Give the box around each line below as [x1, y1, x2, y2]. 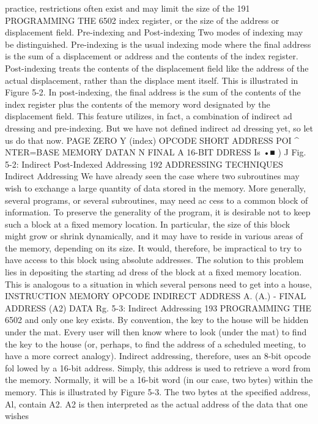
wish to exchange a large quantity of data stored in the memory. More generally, [5, 181, 306, 194]
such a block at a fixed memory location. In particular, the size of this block [5, 217, 290, 230]
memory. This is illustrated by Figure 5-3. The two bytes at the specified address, [5, 385, 311, 398]
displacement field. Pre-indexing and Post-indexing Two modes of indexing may [5, 26, 303, 39]
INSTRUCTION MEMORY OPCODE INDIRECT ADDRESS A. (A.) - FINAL [5, 289, 306, 302]
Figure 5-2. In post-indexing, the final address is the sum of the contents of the [5, 86, 301, 99]
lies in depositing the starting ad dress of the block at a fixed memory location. [5, 266, 302, 278]
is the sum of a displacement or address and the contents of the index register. [5, 50, 298, 62]
